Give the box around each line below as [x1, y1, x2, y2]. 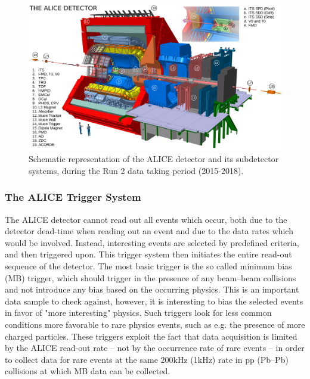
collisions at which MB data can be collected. [5, 365, 170, 377]
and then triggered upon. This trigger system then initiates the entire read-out [5, 248, 292, 260]
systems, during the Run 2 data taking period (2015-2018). [29, 164, 244, 176]
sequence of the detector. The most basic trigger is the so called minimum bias [5, 260, 292, 272]
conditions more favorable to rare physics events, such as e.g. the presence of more [5, 318, 305, 331]
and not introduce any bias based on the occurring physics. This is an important [5, 283, 299, 296]
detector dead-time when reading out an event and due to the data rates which [5, 225, 293, 237]
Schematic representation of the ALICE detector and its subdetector [29, 153, 279, 165]
